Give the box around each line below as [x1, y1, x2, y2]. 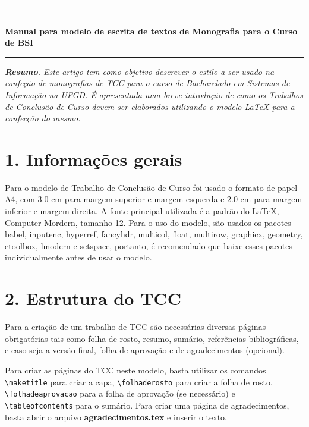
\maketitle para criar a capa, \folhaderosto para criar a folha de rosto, [5, 375, 273, 388]
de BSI [5, 36, 34, 49]
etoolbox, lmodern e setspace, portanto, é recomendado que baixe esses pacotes [5, 239, 292, 252]
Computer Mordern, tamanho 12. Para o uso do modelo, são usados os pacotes [5, 216, 291, 228]
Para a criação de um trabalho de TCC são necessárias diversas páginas [5, 321, 266, 333]
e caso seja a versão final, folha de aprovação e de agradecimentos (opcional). [5, 344, 285, 356]
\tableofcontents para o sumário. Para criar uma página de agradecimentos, [5, 398, 289, 411]
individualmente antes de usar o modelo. [5, 251, 152, 263]
